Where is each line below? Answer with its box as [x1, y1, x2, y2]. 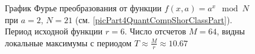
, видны [216, 25, 245, 37]
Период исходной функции [5, 25, 103, 37]
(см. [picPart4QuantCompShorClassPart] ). [75, 13, 233, 26]
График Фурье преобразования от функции [5, 2, 162, 14]
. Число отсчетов [124, 25, 186, 37]
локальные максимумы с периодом [5, 36, 132, 49]
